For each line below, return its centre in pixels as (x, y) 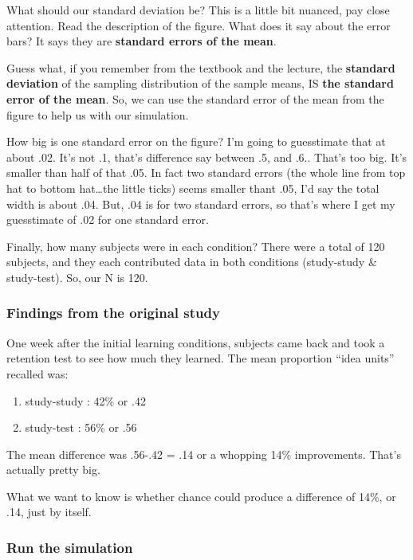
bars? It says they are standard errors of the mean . (142, 41)
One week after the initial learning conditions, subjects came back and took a (196, 342)
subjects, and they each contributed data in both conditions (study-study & (192, 262)
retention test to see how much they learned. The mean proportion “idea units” (201, 358)
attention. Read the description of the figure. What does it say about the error (199, 25)
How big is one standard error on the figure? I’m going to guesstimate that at (196, 141)
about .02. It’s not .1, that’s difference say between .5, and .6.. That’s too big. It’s (207, 157)
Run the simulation (70, 547)
